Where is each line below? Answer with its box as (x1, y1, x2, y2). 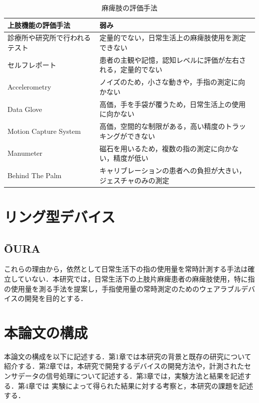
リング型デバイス (4, 206, 116, 226)
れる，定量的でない (99, 64, 162, 75)
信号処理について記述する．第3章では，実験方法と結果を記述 (45, 371, 245, 381)
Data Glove (7, 103, 42, 114)
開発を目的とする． (24, 293, 88, 303)
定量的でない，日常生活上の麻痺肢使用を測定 (99, 32, 246, 43)
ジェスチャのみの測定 (99, 175, 169, 185)
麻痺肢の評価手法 (102, 2, 157, 12)
